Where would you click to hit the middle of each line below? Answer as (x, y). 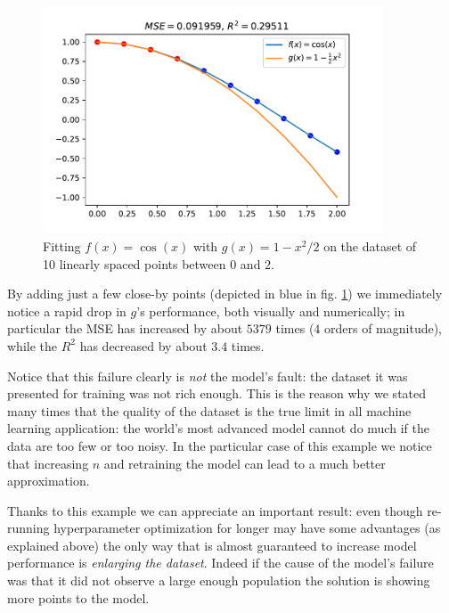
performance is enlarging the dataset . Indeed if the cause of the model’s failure (220, 563)
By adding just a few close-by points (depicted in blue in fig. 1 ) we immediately (225, 294)
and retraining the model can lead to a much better (245, 463)
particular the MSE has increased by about (125, 328)
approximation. (49, 481)
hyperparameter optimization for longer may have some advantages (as (247, 528)
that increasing (48, 463)
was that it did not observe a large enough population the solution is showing (219, 580)
